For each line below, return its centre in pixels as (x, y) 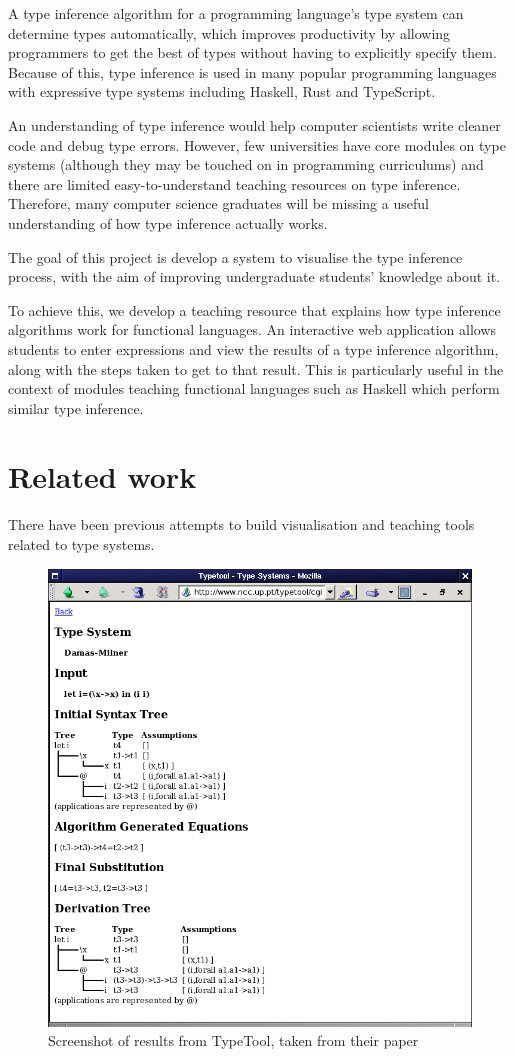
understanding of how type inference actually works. (168, 222)
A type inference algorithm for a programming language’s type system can (236, 13)
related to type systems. (81, 544)
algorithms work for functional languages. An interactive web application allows (252, 329)
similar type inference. (76, 407)
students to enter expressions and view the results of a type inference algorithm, (253, 348)
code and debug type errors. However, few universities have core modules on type (257, 144)
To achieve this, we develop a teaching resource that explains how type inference (254, 309)
